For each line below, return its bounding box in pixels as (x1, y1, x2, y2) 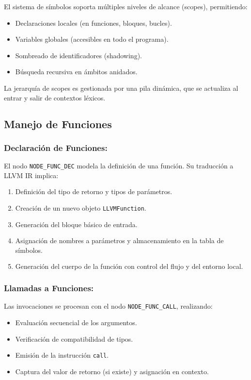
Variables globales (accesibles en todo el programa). (15, 34, 169, 44)
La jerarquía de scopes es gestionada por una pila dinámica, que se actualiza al (4, 83, 238, 93)
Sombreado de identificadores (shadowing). (15, 50, 142, 60)
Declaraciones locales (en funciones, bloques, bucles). (15, 17, 172, 28)
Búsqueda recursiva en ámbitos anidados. (15, 66, 138, 77)
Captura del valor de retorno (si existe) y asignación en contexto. (15, 366, 209, 376)
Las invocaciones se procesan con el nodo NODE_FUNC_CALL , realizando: (4, 301, 213, 311)
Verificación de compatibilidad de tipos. (15, 333, 133, 344)
